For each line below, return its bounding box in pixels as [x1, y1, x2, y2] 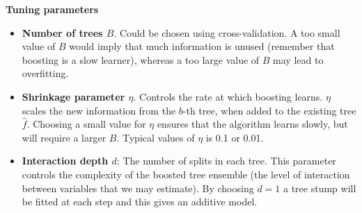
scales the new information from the [22, 103, 176, 117]
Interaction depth [22, 153, 109, 168]
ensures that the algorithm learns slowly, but [157, 117, 348, 131]
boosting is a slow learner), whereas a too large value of [22, 52, 260, 67]
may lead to [273, 52, 324, 67]
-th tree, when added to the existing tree [182, 103, 356, 117]
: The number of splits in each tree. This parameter [116, 153, 336, 168]
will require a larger [22, 130, 107, 144]
